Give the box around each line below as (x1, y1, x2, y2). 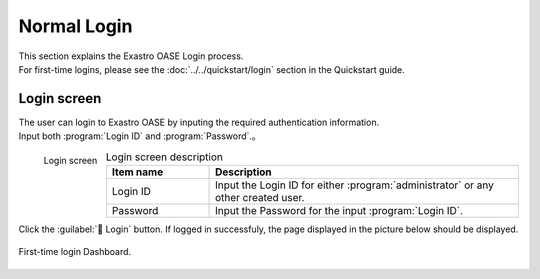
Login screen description (105, 150, 224, 164)
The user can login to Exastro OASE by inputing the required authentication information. (18, 116, 380, 128)
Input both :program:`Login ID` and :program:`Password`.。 (18, 130, 262, 142)
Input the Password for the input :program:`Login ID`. (215, 204, 464, 217)
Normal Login (18, 15, 133, 37)
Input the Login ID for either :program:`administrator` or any (215, 178, 495, 192)
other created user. (215, 191, 305, 204)
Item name (111, 165, 164, 179)
